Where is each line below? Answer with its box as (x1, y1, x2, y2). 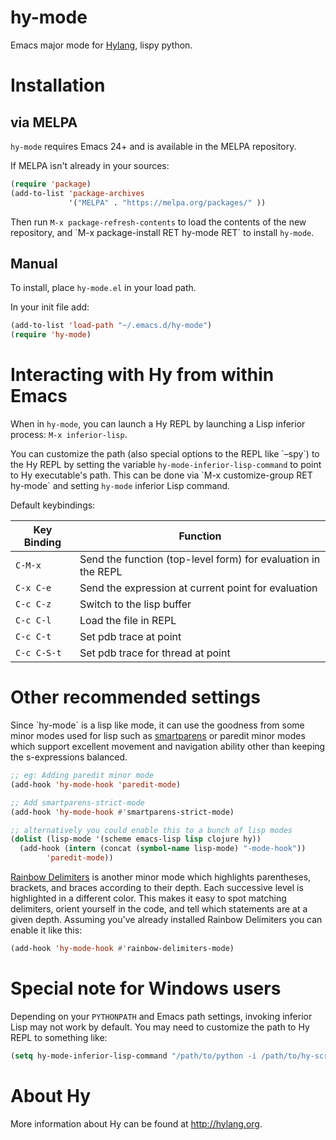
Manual (10, 255, 58, 272)
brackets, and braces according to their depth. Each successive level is (10, 882, 304, 893)
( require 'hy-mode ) (10, 330, 92, 340)
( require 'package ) (10, 179, 92, 189)
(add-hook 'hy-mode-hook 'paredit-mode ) (10, 779, 182, 790)
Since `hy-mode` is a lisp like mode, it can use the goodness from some (10, 719, 305, 731)
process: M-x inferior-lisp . (10, 429, 128, 441)
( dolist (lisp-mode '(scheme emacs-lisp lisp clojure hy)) (10, 834, 262, 845)
